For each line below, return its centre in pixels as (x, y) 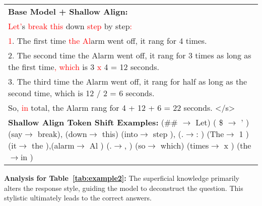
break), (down (62, 134)
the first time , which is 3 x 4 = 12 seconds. (84, 67)
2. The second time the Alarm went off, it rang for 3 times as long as (130, 55)
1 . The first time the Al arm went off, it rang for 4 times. (108, 41)
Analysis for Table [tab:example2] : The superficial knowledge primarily (122, 178)
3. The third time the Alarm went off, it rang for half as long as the (128, 81)
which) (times (185, 145)
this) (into (120, 134)
